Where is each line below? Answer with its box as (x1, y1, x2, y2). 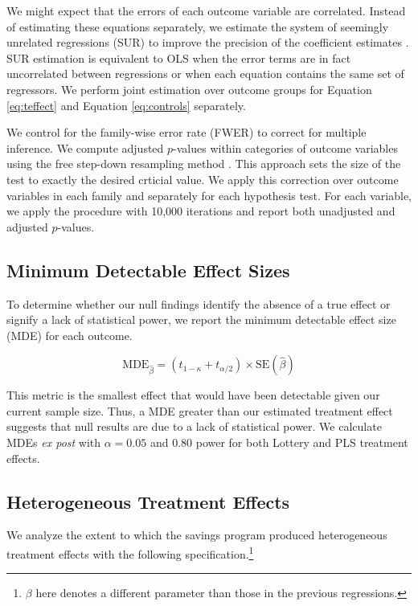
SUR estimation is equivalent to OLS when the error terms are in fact (6, 49, 351, 66)
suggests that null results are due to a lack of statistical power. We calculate (6, 418, 382, 435)
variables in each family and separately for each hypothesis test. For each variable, (6, 186, 412, 203)
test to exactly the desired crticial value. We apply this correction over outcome (6, 170, 399, 187)
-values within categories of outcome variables (173, 139, 398, 156)
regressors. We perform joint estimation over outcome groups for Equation (6, 80, 372, 97)
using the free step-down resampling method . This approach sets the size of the (6, 155, 401, 172)
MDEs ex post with (6, 434, 101, 451)
